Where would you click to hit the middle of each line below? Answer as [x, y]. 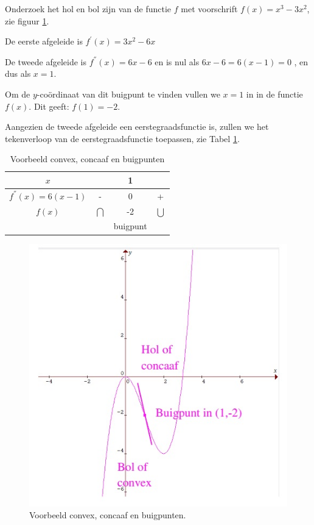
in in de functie [274, 94]
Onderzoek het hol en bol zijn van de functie [88, 9]
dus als [18, 73]
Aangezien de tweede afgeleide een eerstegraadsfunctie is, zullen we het [137, 127]
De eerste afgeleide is [44, 41]
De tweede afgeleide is [46, 61]
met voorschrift [209, 9]
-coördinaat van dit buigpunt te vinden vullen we [128, 94]
